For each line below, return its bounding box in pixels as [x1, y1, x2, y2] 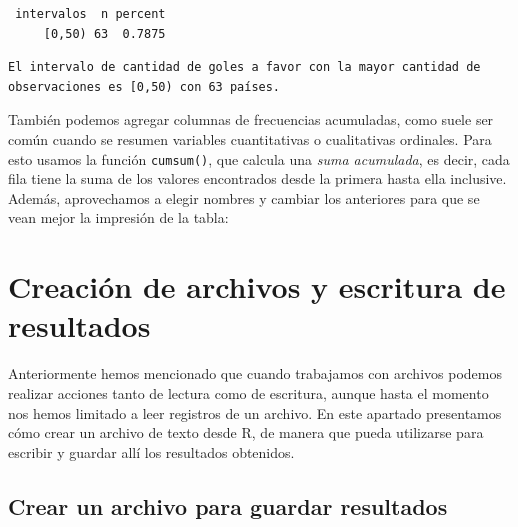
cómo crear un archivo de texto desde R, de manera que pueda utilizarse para [8, 422, 484, 443]
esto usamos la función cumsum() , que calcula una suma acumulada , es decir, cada [8, 148, 510, 169]
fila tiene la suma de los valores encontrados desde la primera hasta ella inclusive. [8, 168, 507, 189]
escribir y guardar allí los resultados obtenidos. [8, 441, 295, 462]
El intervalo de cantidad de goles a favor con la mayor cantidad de [8, 60, 481, 75]
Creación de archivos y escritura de [8, 266, 506, 307]
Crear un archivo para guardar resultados [8, 490, 448, 521]
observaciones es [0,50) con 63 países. [8, 79, 281, 94]
